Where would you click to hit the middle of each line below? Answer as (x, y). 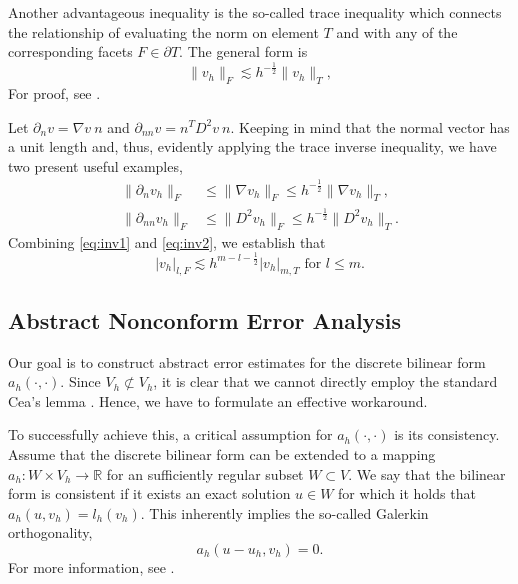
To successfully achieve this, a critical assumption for (170, 434)
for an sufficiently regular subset (205, 473)
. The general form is (243, 51)
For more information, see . (91, 566)
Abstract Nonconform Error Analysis (205, 319)
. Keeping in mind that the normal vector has (370, 126)
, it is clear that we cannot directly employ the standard (325, 381)
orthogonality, (50, 532)
